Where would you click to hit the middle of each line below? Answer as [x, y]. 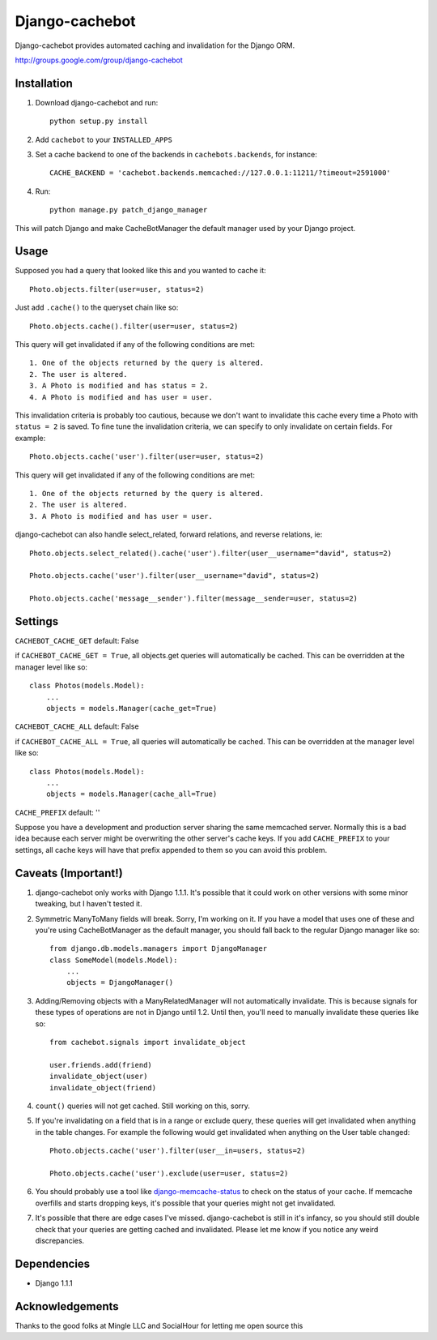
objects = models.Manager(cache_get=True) [132, 708]
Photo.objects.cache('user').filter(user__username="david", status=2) [174, 576]
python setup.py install [99, 121]
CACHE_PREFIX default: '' [57, 812]
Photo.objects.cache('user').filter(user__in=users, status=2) [178, 1151]
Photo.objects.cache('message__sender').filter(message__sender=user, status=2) [194, 599]
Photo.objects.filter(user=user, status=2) [117, 289]
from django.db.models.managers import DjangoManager [158, 949]
